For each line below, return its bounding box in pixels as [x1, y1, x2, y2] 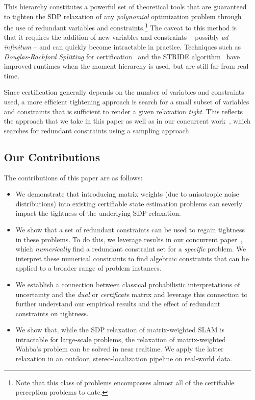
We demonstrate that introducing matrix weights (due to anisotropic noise [15, 189, 239, 199]
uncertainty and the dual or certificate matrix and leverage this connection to [15, 289, 248, 299]
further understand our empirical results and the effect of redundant [15, 299, 221, 309]
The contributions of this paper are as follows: [4, 172, 143, 182]
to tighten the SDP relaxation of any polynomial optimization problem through [4, 11, 242, 21]
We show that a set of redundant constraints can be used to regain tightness [15, 224, 245, 234]
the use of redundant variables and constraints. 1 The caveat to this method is [4, 21, 237, 32]
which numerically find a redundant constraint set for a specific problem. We [15, 244, 246, 254]
